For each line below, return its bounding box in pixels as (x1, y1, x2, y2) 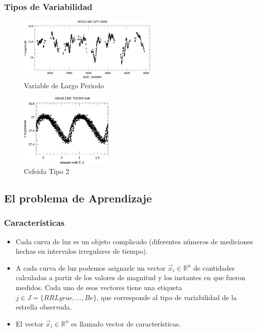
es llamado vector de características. (71, 318, 181, 329)
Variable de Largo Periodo (24, 80, 104, 90)
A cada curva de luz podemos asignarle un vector (15, 262, 166, 273)
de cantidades (193, 262, 235, 273)
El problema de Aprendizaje (4, 190, 152, 205)
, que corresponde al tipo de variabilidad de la (96, 292, 237, 302)
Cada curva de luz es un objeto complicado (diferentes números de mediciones (15, 236, 253, 246)
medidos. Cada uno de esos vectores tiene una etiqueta (15, 282, 182, 292)
